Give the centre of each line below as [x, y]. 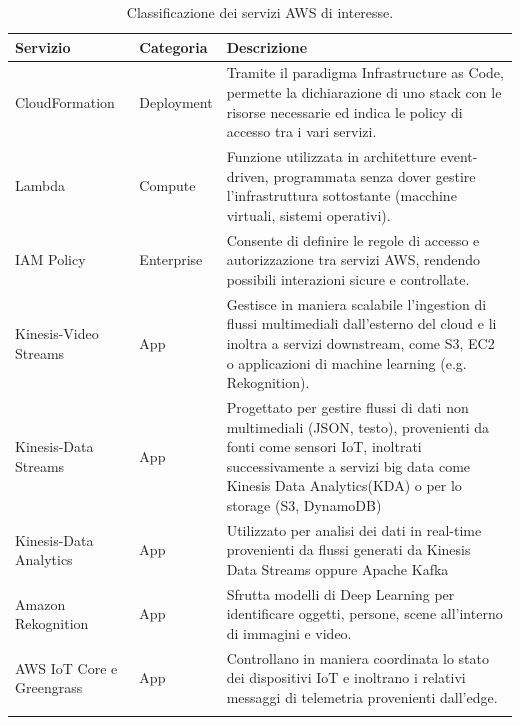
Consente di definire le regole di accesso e [353, 239]
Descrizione [267, 46]
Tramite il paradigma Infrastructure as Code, [365, 72]
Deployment [176, 101]
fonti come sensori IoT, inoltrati [324, 446]
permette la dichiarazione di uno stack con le [364, 92]
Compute [167, 185]
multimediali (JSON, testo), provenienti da [358, 426]
